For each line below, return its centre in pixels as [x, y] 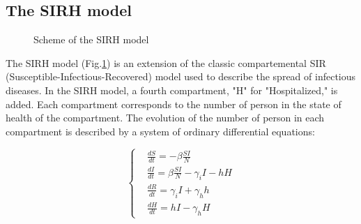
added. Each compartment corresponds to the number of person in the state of [174, 104]
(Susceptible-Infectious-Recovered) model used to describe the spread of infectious [181, 76]
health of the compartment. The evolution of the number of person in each [165, 118]
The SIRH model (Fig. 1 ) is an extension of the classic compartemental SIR [166, 62]
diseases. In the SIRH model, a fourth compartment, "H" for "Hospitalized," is [172, 90]
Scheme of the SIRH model [91, 39]
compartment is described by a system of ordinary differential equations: [160, 131]
